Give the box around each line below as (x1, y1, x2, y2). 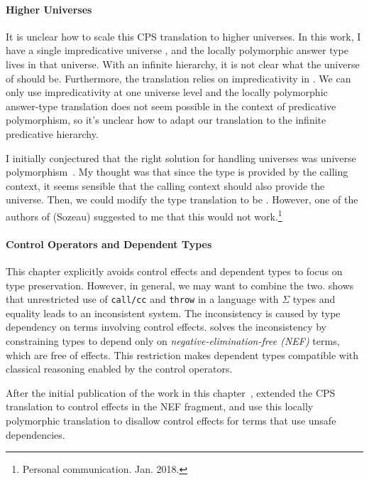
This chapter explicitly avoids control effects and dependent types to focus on (6, 263, 343, 278)
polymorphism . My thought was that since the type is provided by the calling (6, 164, 348, 179)
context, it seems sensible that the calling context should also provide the (6, 178, 325, 193)
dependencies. (6, 427, 65, 442)
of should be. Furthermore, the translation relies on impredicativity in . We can (6, 70, 351, 85)
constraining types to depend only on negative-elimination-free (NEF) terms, (6, 334, 340, 348)
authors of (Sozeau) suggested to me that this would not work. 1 (6, 206, 282, 223)
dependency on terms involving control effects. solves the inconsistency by (6, 319, 327, 334)
